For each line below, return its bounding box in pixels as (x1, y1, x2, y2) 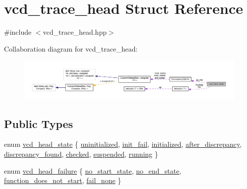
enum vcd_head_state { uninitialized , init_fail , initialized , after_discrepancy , (4, 139, 242, 149)
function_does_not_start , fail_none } (4, 175, 122, 186)
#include (4, 27, 32, 37)
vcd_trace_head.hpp (43, 27, 107, 37)
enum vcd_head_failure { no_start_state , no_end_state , (4, 165, 182, 176)
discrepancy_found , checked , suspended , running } (4, 148, 158, 159)
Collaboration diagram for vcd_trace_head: (4, 43, 138, 54)
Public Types (4, 116, 73, 131)
